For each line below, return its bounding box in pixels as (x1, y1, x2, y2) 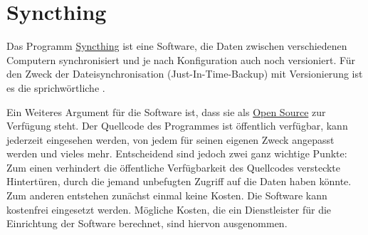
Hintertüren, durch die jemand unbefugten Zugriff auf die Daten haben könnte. (6, 174, 352, 189)
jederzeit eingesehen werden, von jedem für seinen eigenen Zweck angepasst (6, 132, 335, 147)
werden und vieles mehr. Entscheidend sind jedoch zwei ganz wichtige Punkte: (6, 146, 347, 161)
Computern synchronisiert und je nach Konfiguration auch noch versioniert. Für (6, 52, 356, 67)
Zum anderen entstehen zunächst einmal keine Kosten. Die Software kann (6, 188, 327, 203)
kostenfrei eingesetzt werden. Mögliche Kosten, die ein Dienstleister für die (6, 202, 332, 216)
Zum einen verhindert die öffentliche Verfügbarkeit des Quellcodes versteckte (6, 160, 341, 174)
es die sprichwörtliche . (6, 80, 105, 95)
